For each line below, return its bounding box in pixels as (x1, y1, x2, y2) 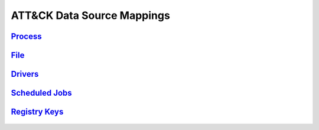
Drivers (11, 69, 39, 79)
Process (11, 31, 42, 41)
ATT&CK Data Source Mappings (11, 9, 171, 22)
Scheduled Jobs (11, 88, 72, 98)
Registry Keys (11, 107, 64, 117)
